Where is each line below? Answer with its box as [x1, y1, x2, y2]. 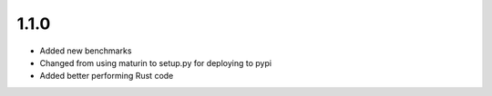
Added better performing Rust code [39, 71, 174, 82]
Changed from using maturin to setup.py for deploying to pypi [39, 57, 272, 68]
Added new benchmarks [39, 45, 132, 56]
